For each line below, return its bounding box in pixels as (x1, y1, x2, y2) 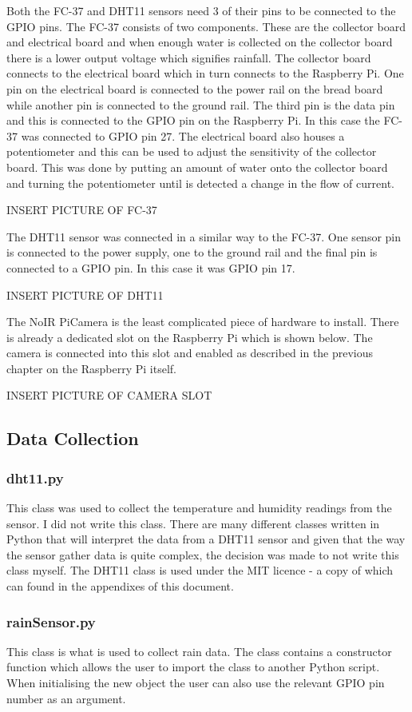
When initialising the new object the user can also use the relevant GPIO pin (6, 674, 385, 691)
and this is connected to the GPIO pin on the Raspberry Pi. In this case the (6, 112, 380, 129)
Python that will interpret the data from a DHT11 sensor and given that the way (6, 531, 406, 547)
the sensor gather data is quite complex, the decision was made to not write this (6, 546, 399, 563)
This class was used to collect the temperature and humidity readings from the (6, 499, 392, 516)
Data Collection (6, 426, 139, 451)
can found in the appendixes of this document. (6, 578, 234, 595)
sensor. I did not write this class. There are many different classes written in (6, 515, 380, 531)
